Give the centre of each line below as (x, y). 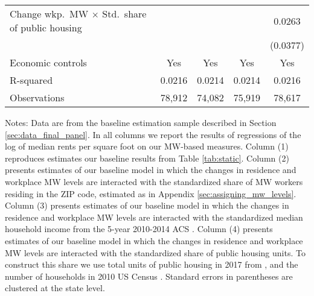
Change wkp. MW (49, 14)
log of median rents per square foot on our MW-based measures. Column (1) (147, 146)
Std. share (124, 14)
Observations (37, 97)
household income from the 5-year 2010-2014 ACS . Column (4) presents (139, 229)
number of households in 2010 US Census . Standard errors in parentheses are (149, 276)
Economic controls (48, 62)
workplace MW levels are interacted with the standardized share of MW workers (154, 181)
